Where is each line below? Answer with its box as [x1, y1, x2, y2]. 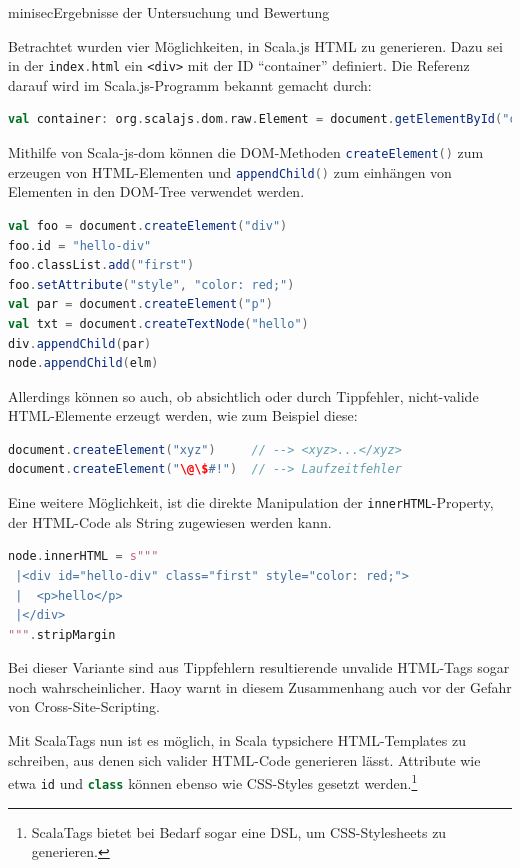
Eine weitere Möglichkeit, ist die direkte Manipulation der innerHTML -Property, [8, 492, 494, 513]
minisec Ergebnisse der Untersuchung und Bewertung [8, 2, 330, 22]
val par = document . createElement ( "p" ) [8, 297, 273, 312]
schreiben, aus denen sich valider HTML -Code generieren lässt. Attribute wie [8, 749, 481, 770]
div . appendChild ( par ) [8, 336, 152, 351]
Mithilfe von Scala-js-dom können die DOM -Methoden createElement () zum [8, 142, 484, 163]
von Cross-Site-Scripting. [8, 696, 160, 717]
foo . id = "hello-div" [8, 238, 152, 253]
